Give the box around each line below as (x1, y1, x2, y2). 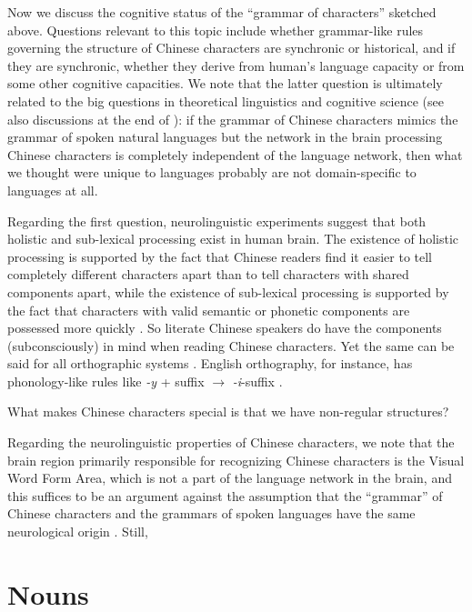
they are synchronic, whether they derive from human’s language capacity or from (7, 55, 465, 75)
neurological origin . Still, (7, 522, 148, 541)
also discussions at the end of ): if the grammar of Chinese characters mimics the (7, 109, 458, 128)
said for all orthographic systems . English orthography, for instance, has (7, 354, 413, 373)
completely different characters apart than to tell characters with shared (7, 265, 409, 284)
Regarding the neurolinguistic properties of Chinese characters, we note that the (7, 433, 455, 452)
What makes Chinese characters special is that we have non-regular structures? (7, 402, 449, 421)
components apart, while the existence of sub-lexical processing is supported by (7, 282, 449, 301)
